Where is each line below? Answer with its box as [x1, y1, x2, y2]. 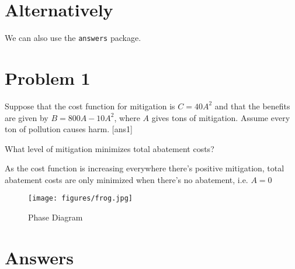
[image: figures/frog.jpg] [28, 194, 133, 203]
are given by [5, 111, 48, 123]
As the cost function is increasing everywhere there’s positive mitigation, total [5, 162, 284, 174]
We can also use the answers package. [5, 32, 141, 44]
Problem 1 [5, 65, 91, 89]
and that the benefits [214, 99, 290, 112]
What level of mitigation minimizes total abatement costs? [5, 142, 214, 154]
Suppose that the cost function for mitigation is [5, 99, 175, 112]
